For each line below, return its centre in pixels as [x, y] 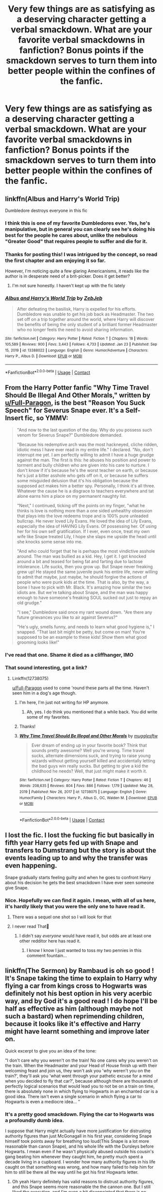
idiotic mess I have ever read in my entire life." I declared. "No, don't [85, 449]
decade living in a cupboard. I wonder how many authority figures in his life [80, 1162]
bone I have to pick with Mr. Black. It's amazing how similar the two [84, 587]
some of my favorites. [48, 717]
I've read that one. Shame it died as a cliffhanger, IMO [69, 655]
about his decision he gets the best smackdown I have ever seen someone [80, 882]
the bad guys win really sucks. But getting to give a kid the [90, 766]
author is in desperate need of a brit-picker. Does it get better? [67, 276]
